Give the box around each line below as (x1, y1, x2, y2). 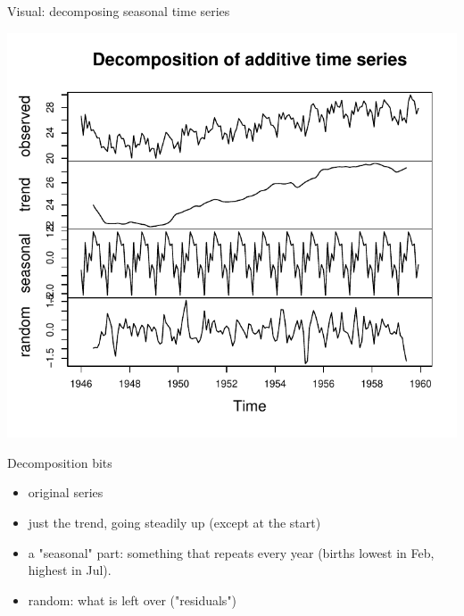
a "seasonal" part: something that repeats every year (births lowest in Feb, (28, 543, 435, 562)
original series (28, 483, 104, 502)
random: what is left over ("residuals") (28, 590, 237, 609)
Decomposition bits (7, 453, 112, 471)
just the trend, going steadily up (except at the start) (28, 512, 321, 531)
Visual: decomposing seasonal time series (7, 2, 230, 20)
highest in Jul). (28, 561, 112, 579)
